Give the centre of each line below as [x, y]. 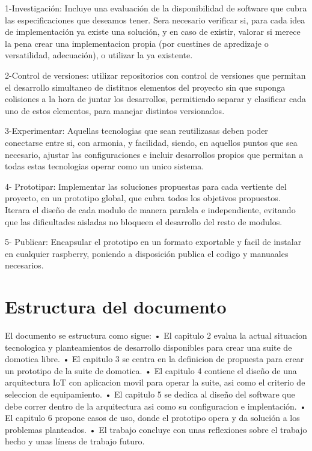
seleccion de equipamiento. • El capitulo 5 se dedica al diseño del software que [150, 394]
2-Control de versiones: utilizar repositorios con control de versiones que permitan [155, 75]
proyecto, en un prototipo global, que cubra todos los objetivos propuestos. [143, 198]
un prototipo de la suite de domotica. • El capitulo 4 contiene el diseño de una [151, 370]
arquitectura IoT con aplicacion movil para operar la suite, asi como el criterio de [155, 382]
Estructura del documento [116, 307]
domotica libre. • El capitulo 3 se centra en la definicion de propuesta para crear [154, 359]
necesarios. [24, 265]
